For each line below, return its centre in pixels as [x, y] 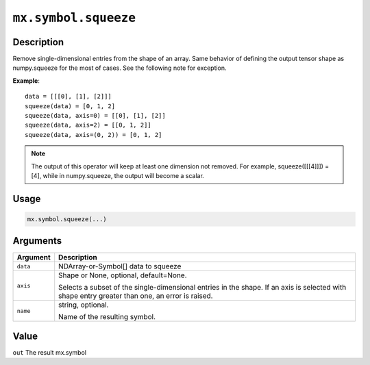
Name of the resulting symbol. [107, 317]
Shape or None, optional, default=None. [123, 275]
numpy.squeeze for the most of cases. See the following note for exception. [120, 68]
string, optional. [84, 305]
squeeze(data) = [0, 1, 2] [70, 106]
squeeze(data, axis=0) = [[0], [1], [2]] [95, 116]
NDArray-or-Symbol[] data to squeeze [120, 266]
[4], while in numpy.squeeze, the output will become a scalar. [118, 175]
